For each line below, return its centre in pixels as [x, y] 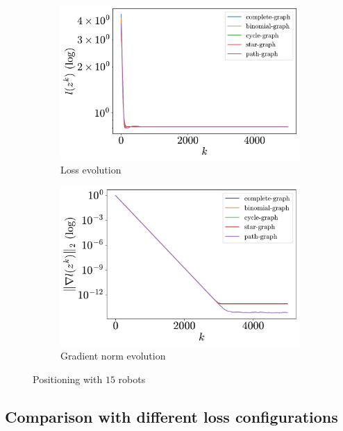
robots [132, 379]
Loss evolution [91, 170]
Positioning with [68, 379]
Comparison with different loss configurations [171, 416]
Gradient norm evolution [113, 356]
